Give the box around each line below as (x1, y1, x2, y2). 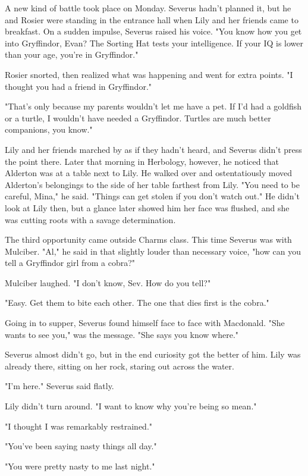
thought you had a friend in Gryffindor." (5, 80, 152, 92)
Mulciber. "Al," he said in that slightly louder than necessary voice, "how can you (5, 245, 301, 257)
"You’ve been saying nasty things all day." (5, 440, 157, 452)
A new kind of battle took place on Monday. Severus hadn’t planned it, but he (5, 2, 291, 14)
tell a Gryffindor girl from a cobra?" (5, 256, 136, 269)
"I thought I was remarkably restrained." (5, 419, 153, 432)
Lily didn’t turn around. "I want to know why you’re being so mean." (5, 400, 257, 412)
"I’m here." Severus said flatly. (5, 380, 114, 392)
